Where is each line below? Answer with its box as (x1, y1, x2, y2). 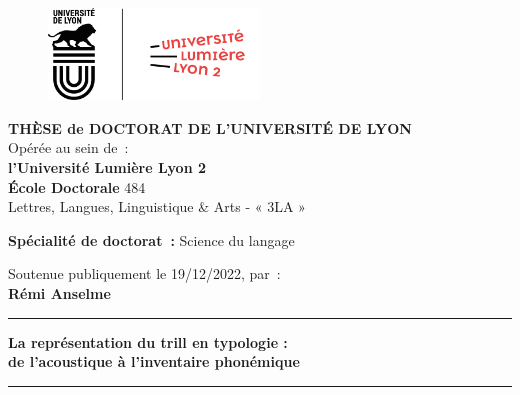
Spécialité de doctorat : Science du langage (8, 229, 295, 250)
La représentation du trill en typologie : (8, 331, 288, 352)
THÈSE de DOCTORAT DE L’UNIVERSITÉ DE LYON (8, 117, 412, 138)
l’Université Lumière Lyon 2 (8, 156, 207, 177)
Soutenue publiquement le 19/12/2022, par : (8, 263, 281, 284)
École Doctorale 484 (8, 176, 146, 197)
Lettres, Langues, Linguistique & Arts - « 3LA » (8, 196, 306, 217)
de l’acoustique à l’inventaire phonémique (8, 351, 300, 372)
